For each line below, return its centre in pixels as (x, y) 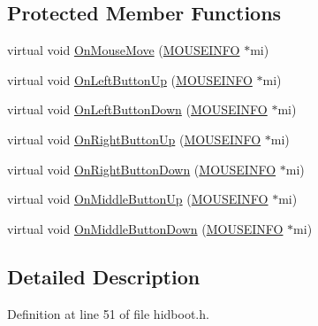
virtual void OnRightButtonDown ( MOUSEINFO (142, 169)
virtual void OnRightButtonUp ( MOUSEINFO (134, 139)
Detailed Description (104, 276)
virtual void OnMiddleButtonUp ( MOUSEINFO (138, 199)
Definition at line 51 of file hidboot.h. (108, 313)
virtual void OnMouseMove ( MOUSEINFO (124, 50)
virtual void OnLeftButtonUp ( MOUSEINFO (130, 79)
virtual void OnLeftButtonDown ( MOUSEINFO (137, 109)
